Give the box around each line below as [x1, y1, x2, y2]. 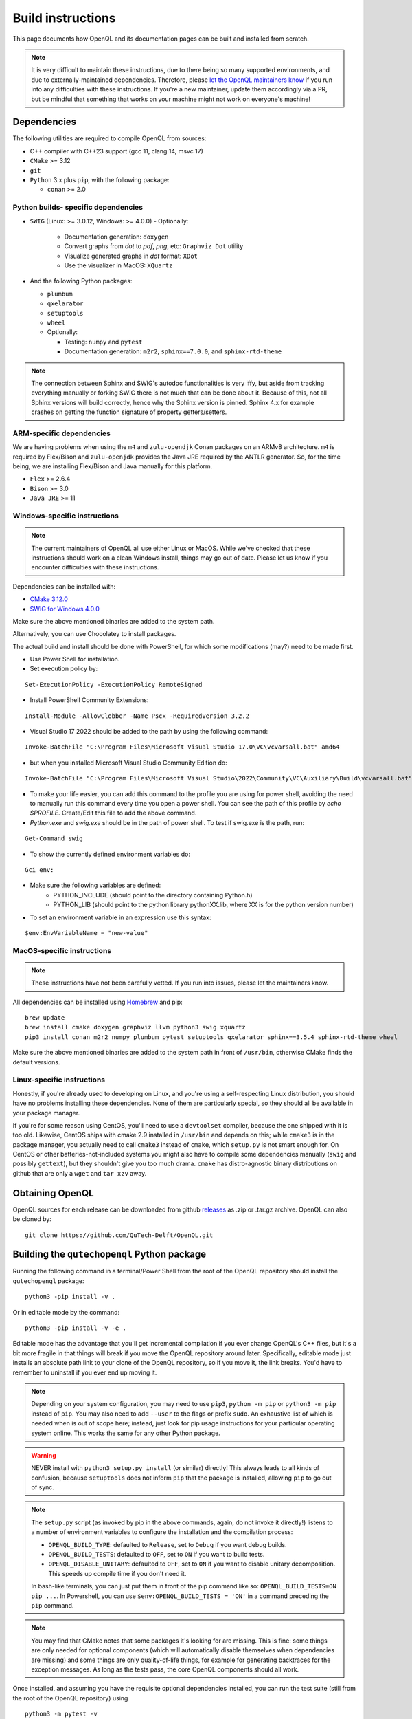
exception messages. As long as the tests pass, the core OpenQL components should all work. [31, 1665, 299, 1674]
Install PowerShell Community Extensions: [30, 696, 149, 704]
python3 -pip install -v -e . [25, 1324, 127, 1332]
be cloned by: [12, 1215, 51, 1223]
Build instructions [12, 10, 116, 25]
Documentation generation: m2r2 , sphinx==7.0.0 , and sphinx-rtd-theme [64, 347, 282, 355]
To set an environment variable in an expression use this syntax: [30, 913, 211, 921]
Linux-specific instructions [12, 1075, 106, 1084]
